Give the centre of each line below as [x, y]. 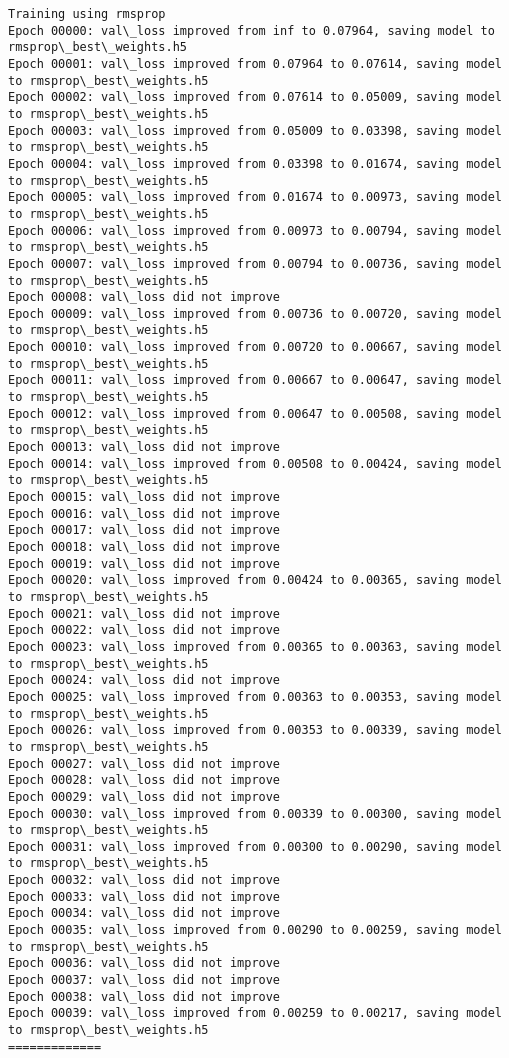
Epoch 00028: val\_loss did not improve [144, 780]
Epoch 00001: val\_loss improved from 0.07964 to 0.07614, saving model [255, 63]
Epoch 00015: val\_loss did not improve [144, 497]
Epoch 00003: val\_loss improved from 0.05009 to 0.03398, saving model [255, 130]
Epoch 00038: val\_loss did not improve [144, 996]
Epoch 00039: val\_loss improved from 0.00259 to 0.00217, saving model [255, 1013]
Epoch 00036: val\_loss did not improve [144, 963]
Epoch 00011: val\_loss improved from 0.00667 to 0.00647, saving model [255, 380]
